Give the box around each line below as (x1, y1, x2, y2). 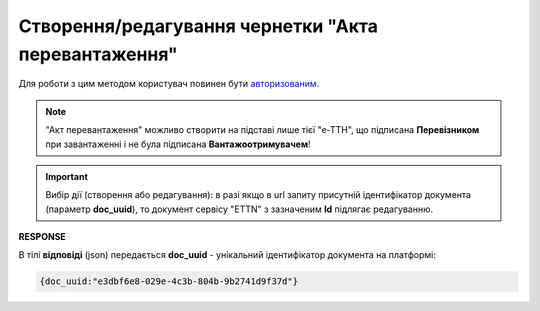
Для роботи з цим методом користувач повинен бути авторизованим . (18, 78, 320, 90)
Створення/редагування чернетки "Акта (18, 15, 379, 37)
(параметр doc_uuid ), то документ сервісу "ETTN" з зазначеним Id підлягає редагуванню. (45, 203, 434, 215)
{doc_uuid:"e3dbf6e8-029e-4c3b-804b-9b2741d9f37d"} (39, 276, 299, 287)
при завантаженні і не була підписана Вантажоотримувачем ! (45, 138, 311, 150)
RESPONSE (18, 231, 67, 243)
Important (45, 170, 89, 182)
